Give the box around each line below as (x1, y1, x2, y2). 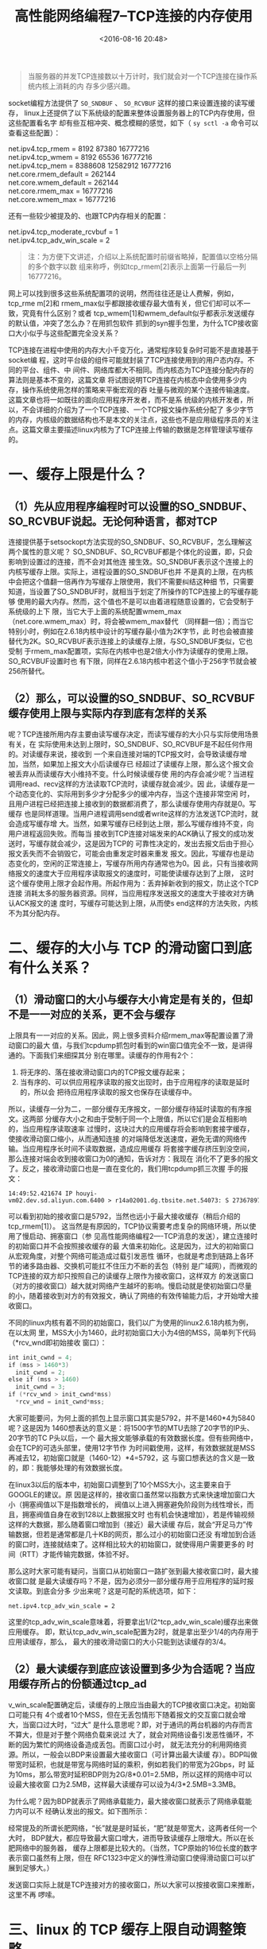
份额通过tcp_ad (70, 1677, 147, 1691)
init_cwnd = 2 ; (15, 1369, 66, 1376)
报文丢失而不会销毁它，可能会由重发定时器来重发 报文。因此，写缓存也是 (8, 848, 247, 858)
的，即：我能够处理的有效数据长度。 (8, 1462, 127, 1472)
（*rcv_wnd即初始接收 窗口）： (8, 1338, 107, 1347)
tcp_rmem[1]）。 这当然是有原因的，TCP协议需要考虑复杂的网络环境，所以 (8, 1221, 250, 1231)
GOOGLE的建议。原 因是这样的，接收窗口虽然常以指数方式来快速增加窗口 (8, 1489, 249, 1499)
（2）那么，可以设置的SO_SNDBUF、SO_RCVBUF (8, 692, 256, 705)
